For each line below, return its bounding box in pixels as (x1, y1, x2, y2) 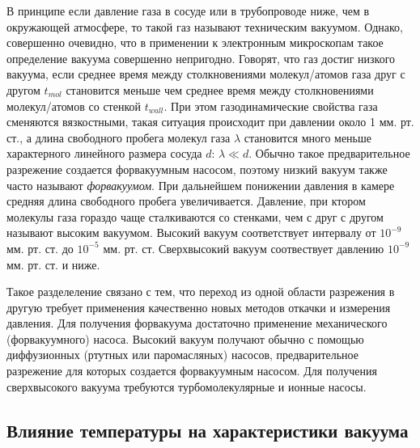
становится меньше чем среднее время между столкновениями (66, 81, 374, 98)
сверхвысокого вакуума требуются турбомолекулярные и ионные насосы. (6, 378, 367, 395)
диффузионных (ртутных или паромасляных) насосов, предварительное (6, 346, 358, 363)
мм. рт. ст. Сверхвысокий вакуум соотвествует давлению (103, 239, 384, 256)
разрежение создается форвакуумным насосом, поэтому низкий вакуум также (6, 160, 388, 177)
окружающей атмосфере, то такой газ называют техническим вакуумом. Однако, (6, 18, 403, 35)
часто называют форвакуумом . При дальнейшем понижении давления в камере (6, 176, 395, 193)
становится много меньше (244, 129, 371, 146)
